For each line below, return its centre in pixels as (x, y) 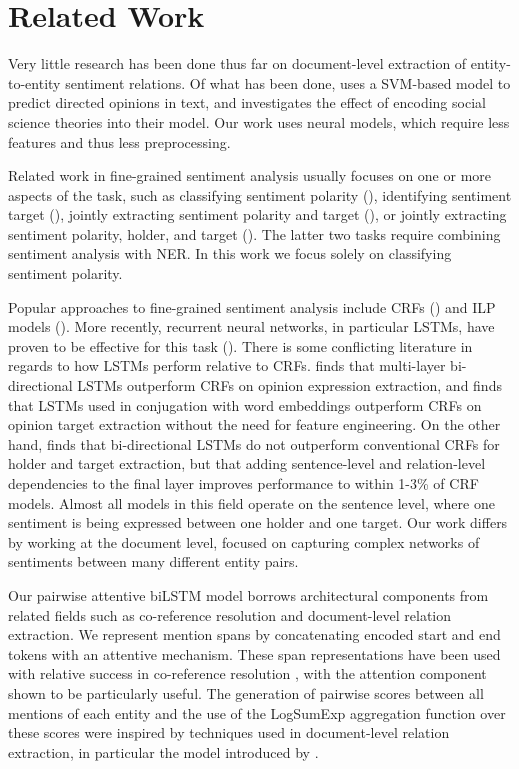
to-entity (34, 82)
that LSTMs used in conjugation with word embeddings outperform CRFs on (245, 404)
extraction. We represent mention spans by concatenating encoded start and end (254, 634)
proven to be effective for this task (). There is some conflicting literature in (240, 345)
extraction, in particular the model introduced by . (163, 751)
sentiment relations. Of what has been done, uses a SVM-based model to (288, 82)
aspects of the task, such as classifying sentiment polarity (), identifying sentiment (260, 194)
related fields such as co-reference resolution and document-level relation (230, 614)
